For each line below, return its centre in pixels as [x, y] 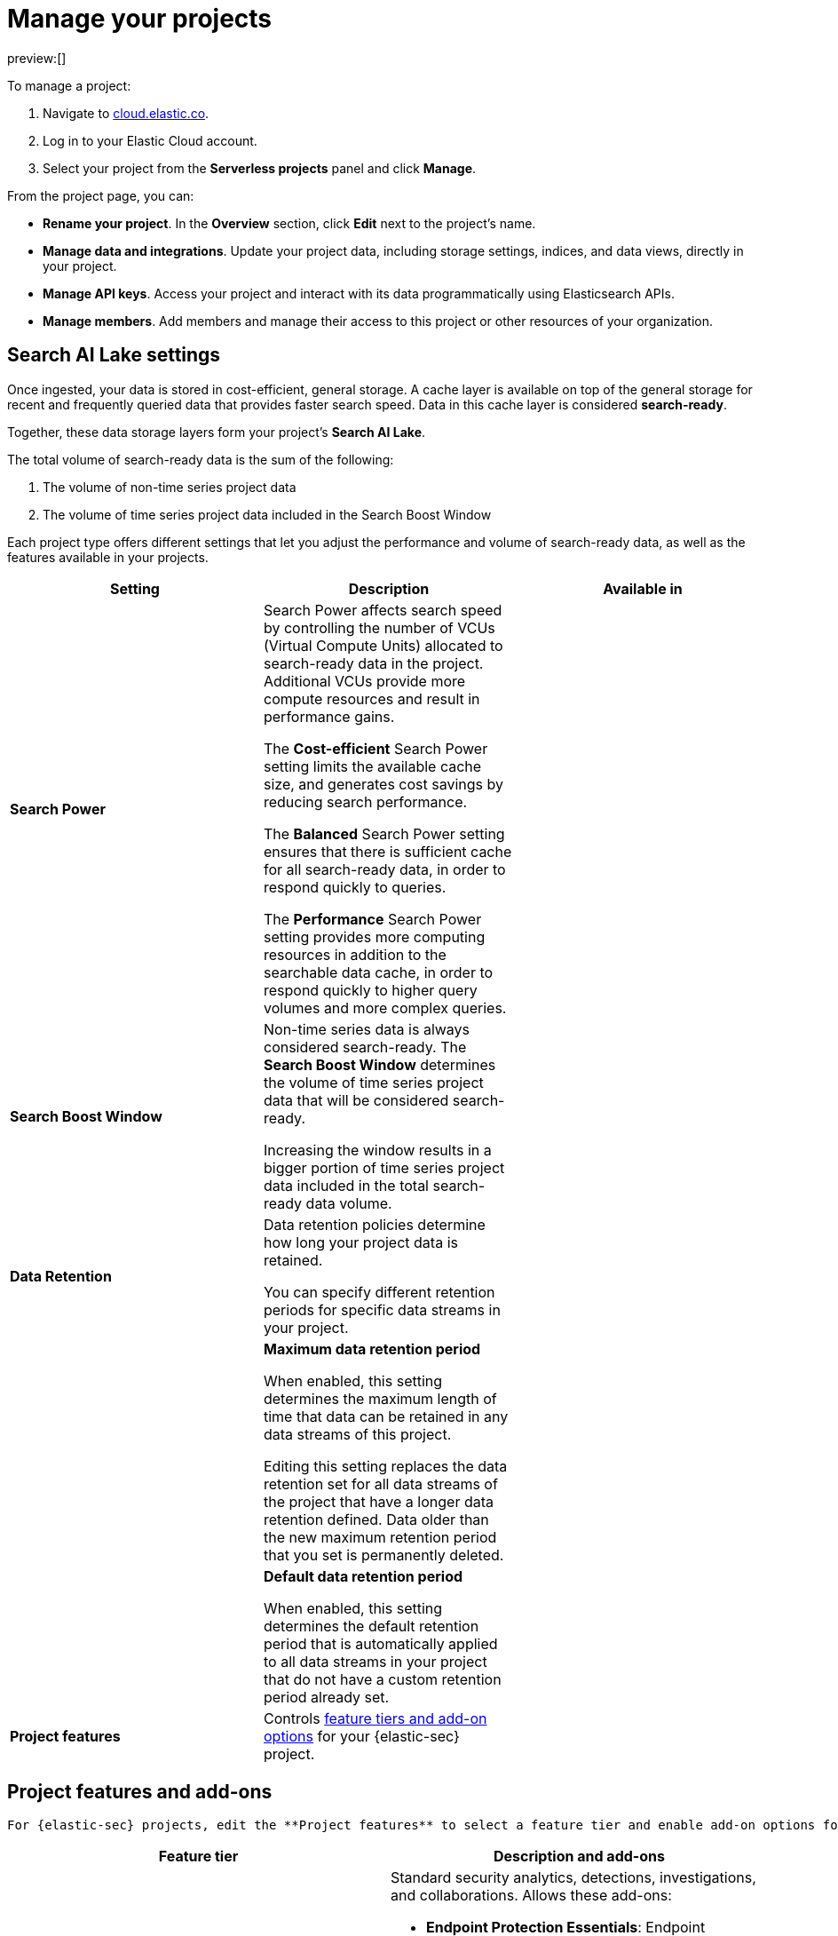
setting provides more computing [374, 936]
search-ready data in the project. [373, 663]
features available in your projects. [108, 557]
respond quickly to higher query [370, 990]
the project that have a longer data [379, 1501]
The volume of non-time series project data [170, 487]
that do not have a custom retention [382, 1679]
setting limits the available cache [372, 766]
